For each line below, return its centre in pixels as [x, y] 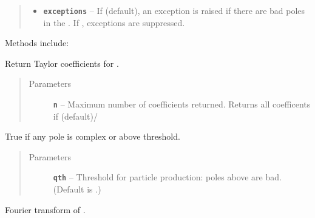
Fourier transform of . [45, 209]
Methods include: [37, 43]
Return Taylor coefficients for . [62, 63]
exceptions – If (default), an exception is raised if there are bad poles [174, 10]
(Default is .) [77, 189]
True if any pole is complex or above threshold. [93, 136]
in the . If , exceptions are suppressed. [114, 22]
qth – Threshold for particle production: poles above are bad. [167, 177]
